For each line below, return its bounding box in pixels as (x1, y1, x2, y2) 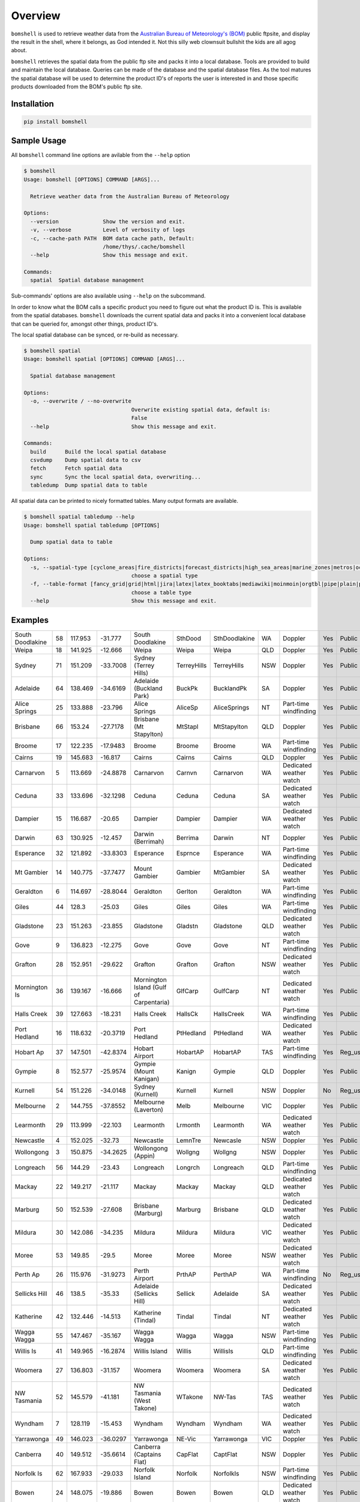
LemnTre (176, 1136, 201, 1145)
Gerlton (176, 887, 198, 895)
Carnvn (176, 768, 197, 777)
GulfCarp (213, 987, 239, 995)
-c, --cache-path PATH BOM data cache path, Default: (30, 235, 195, 242)
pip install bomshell (23, 118, 88, 125)
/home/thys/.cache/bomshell (103, 243, 185, 250)
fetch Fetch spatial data (30, 465, 122, 472)
